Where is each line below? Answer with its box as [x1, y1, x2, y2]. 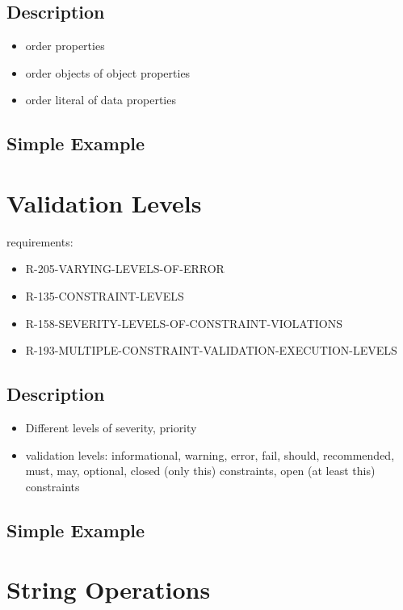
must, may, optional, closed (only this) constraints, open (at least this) [25, 462, 376, 479]
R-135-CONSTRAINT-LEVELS [25, 288, 184, 305]
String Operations [6, 573, 211, 606]
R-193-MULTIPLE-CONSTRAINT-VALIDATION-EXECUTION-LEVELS [25, 342, 397, 359]
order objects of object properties [25, 64, 191, 81]
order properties [25, 37, 105, 54]
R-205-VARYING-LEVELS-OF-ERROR [25, 260, 225, 277]
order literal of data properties [25, 91, 176, 108]
